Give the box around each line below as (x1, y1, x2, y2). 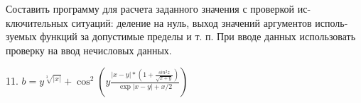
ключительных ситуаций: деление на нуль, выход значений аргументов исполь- (6, 15, 348, 30)
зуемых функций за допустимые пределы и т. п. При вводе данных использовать (6, 29, 356, 44)
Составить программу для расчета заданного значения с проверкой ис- (6, 1, 311, 16)
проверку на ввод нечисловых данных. (6, 42, 172, 57)
